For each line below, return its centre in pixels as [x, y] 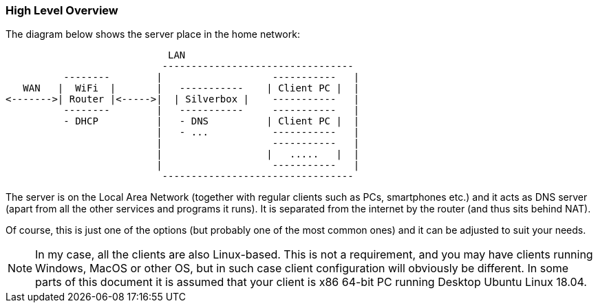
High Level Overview [62, 10]
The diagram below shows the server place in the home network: [153, 34]
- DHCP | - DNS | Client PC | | [212, 121]
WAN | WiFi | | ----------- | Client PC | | [191, 88]
